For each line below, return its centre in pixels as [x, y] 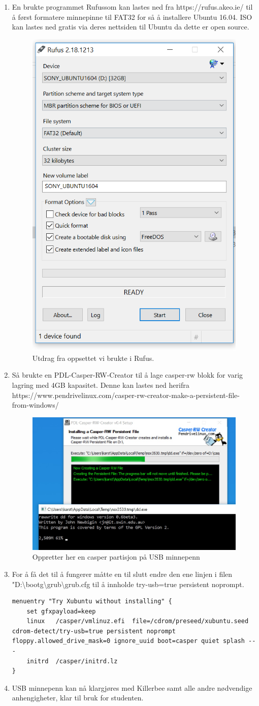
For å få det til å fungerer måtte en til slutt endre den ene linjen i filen [122, 574]
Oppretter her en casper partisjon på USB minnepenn [116, 557]
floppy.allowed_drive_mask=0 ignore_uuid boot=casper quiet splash [128, 641]
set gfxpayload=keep [61, 611]
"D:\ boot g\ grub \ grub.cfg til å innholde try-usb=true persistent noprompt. [128, 584]
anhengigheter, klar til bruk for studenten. [78, 698]
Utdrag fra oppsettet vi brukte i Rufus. [93, 358]
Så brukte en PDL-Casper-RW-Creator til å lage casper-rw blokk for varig [127, 375]
